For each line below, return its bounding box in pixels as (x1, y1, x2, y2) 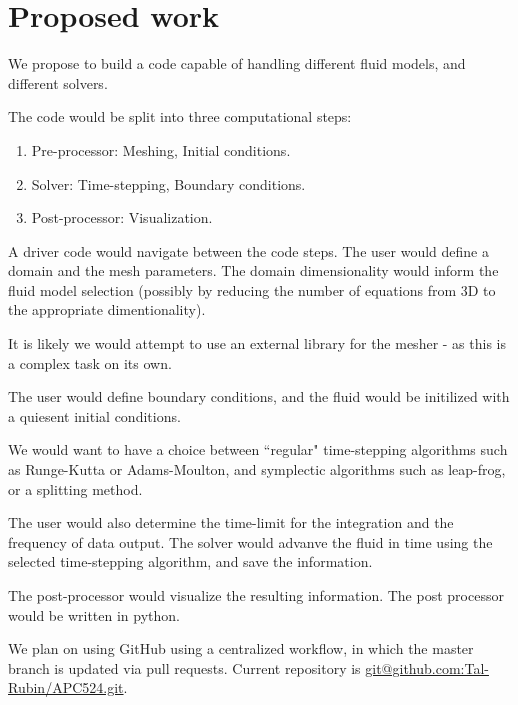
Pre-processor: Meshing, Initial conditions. (31, 139, 291, 160)
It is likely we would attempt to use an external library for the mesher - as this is (8, 333, 506, 354)
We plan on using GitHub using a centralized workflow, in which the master (8, 638, 474, 659)
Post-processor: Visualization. (31, 207, 213, 228)
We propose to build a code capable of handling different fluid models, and (8, 53, 466, 74)
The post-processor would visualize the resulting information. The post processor (8, 585, 504, 605)
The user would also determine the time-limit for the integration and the (8, 512, 454, 533)
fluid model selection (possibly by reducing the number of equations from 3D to (8, 279, 496, 300)
